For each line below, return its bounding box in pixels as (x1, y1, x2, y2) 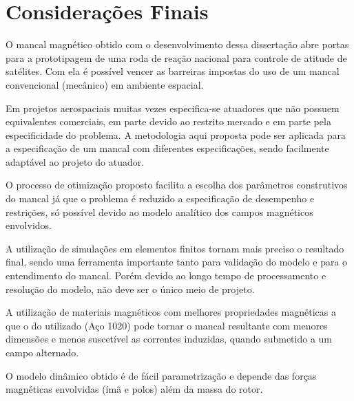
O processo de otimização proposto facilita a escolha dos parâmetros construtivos (6, 177, 348, 192)
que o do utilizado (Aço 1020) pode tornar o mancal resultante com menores (6, 318, 328, 332)
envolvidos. (6, 218, 52, 232)
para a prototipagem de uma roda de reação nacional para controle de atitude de (6, 50, 347, 65)
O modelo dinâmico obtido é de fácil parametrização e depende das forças (6, 368, 317, 382)
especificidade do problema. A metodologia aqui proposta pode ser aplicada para (6, 127, 346, 142)
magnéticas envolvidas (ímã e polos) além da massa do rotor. (6, 382, 263, 396)
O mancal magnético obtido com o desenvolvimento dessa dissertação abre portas (6, 37, 349, 52)
